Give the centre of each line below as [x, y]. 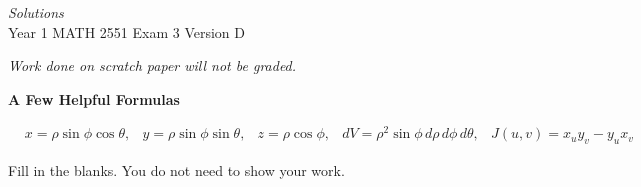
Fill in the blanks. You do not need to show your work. [176, 170]
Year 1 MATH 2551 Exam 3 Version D [126, 31]
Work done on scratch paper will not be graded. [152, 65]
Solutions [36, 12]
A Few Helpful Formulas [94, 98]
